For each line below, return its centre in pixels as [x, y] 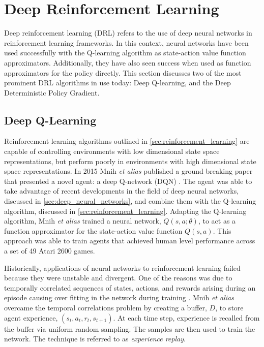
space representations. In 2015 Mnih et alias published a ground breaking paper [128, 171]
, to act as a [217, 221]
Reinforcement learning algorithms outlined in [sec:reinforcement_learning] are [127, 141]
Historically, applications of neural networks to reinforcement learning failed [122, 267]
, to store [229, 307]
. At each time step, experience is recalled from [186, 317]
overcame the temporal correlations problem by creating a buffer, [106, 307]
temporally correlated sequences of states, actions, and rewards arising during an [130, 287]
